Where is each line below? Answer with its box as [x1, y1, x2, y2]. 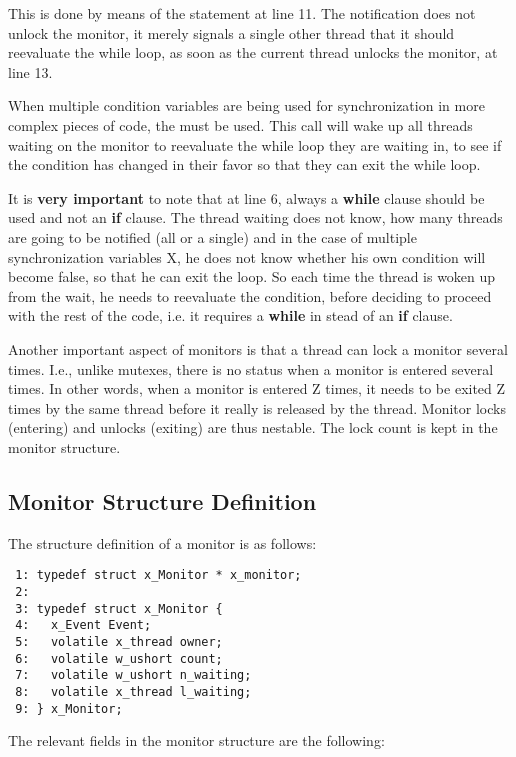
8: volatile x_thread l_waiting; [15, 684, 252, 699]
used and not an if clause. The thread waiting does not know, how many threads [8, 207, 503, 228]
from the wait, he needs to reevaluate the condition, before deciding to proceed [8, 285, 492, 306]
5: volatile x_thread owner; [15, 634, 223, 649]
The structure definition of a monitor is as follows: [8, 532, 317, 553]
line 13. [8, 61, 53, 82]
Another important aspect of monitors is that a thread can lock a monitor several [8, 338, 508, 359]
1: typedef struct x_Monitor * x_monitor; [15, 568, 302, 583]
